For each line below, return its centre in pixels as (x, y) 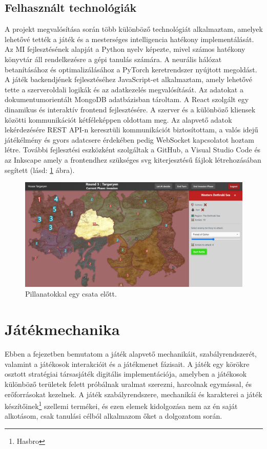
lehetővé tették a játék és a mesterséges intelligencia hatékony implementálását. (129, 39)
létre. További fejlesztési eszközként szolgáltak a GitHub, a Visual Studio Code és (133, 150)
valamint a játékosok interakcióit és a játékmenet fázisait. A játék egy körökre (127, 364)
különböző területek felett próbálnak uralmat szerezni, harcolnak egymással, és (128, 384)
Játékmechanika (62, 329)
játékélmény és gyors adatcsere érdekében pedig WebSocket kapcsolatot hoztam (129, 139)
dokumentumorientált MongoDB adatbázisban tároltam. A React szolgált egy (127, 99)
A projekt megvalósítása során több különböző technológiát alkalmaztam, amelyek (134, 29)
